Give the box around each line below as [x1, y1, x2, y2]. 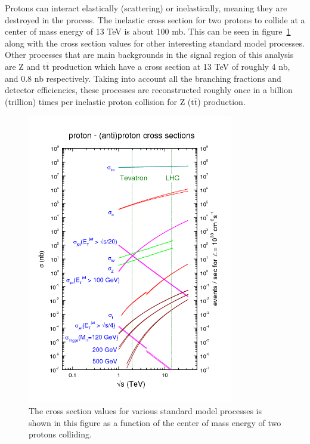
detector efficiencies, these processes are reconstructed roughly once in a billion [5, 84, 293, 96]
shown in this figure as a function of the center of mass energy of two [29, 416, 281, 428]
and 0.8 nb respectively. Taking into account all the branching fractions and [5, 72, 281, 84]
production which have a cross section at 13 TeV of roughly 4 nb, [52, 60, 290, 72]
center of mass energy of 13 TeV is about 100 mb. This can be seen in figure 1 [5, 25, 291, 38]
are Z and [5, 60, 41, 72]
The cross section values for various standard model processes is [29, 404, 262, 417]
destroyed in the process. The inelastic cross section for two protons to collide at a [5, 13, 305, 26]
